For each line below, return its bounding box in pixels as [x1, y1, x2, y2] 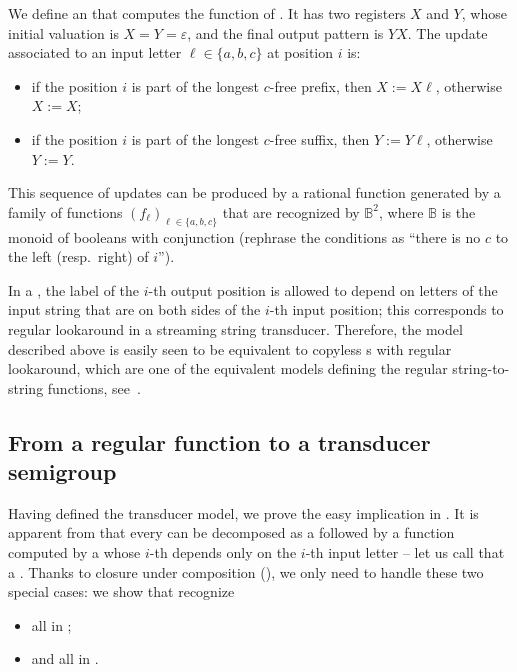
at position [267, 42, 334, 63]
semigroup [8, 456, 117, 487]
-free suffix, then [269, 128, 370, 149]
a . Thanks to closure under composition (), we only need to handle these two [8, 561, 484, 582]
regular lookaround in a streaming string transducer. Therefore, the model [8, 318, 463, 339]
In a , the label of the [8, 279, 140, 300]
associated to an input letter [8, 42, 182, 63]
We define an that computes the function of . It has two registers [8, 3, 406, 23]
